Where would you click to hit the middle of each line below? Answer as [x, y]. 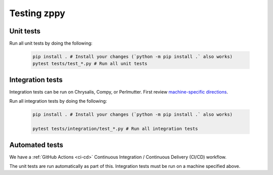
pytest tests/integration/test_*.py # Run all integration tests [115, 129]
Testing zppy [37, 13]
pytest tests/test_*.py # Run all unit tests [90, 64]
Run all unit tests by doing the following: [51, 43]
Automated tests [36, 145]
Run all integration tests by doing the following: [58, 101]
